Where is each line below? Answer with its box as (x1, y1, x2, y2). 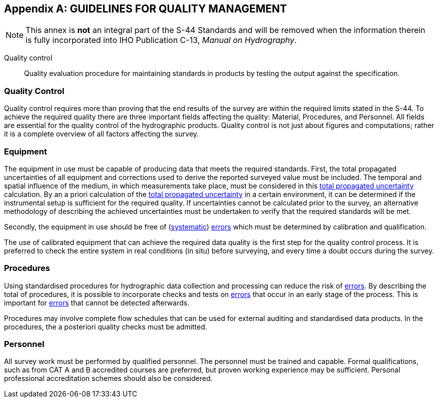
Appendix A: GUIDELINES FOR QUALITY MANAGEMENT (4, 2, 287, 15)
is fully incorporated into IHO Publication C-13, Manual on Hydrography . (26, 35, 297, 45)
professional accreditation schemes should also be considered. (4, 374, 213, 383)
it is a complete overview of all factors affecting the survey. (4, 129, 199, 138)
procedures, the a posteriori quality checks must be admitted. (4, 322, 207, 331)
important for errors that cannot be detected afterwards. (4, 298, 190, 307)
